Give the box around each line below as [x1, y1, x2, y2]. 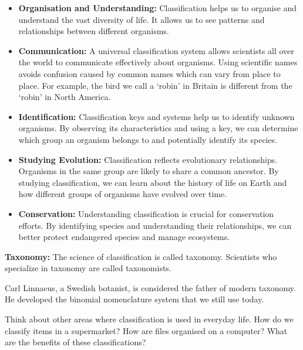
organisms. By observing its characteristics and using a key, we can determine [18, 122, 298, 134]
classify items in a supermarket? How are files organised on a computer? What [5, 324, 288, 336]
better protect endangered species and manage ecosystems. [18, 231, 230, 243]
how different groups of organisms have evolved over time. [18, 188, 227, 200]
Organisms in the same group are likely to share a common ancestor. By [18, 165, 279, 177]
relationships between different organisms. [18, 25, 169, 37]
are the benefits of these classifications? [5, 336, 146, 348]
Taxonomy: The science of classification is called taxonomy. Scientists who [5, 250, 277, 262]
